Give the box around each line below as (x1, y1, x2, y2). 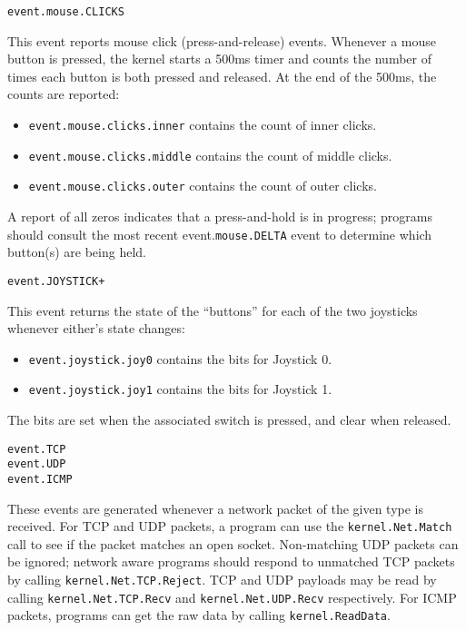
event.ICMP (7, 472, 73, 486)
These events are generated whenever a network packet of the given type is (7, 498, 424, 517)
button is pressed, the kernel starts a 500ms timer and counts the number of (7, 49, 431, 68)
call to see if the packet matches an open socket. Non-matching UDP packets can (7, 534, 459, 553)
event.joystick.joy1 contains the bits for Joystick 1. (28, 379, 332, 399)
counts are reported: (7, 84, 120, 103)
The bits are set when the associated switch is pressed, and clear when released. (7, 410, 451, 428)
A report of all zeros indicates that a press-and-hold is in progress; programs (7, 207, 432, 225)
